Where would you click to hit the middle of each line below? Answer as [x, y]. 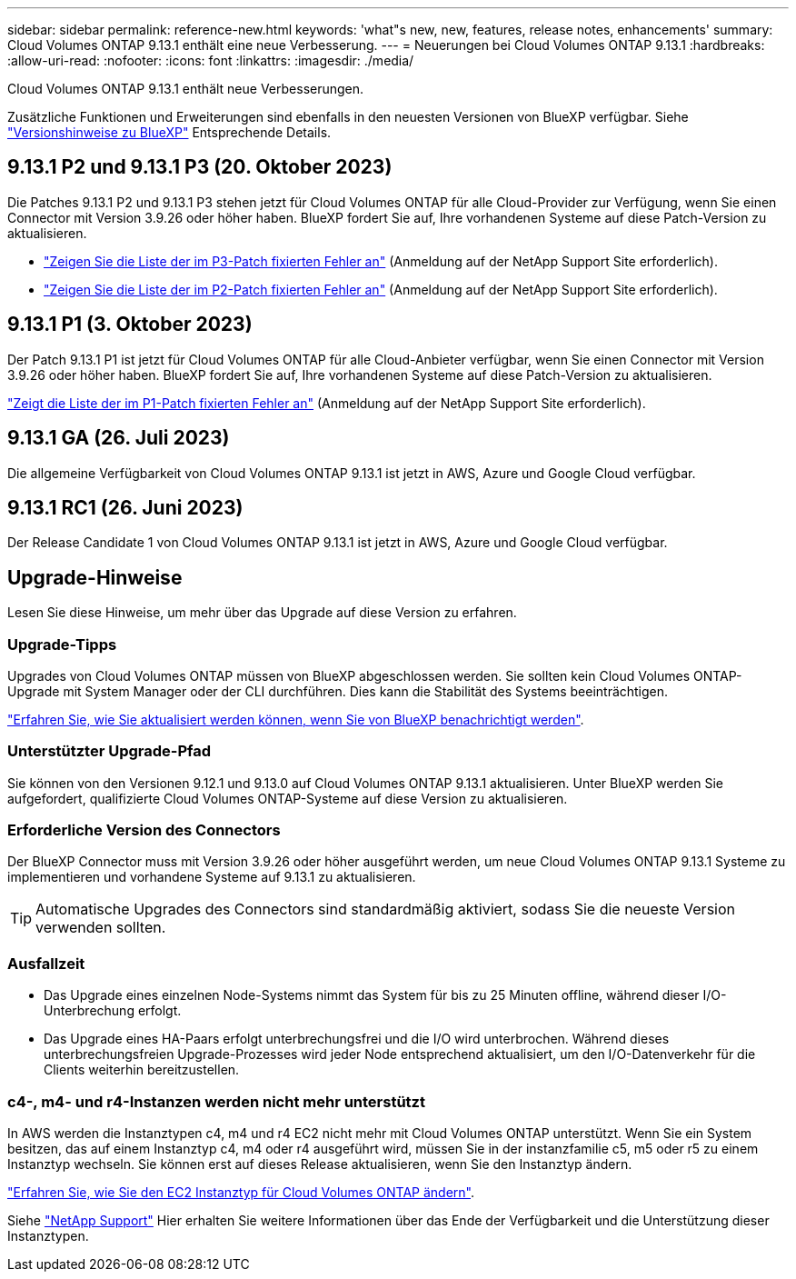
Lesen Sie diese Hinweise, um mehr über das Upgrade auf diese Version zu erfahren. [262, 613]
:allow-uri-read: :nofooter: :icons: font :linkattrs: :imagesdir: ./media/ [211, 60]
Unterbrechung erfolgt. [113, 1011]
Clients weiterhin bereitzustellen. [142, 1070]
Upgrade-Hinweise [95, 577]
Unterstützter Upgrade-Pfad [109, 751]
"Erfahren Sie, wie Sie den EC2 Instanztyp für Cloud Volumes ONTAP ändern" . [241, 1192]
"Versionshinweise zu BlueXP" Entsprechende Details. [169, 132]
